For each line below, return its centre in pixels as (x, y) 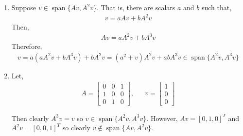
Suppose (24, 7)
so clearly (77, 128)
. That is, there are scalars (136, 7)
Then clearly (30, 118)
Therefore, (27, 46)
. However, (162, 118)
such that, (217, 7)
